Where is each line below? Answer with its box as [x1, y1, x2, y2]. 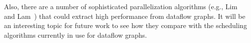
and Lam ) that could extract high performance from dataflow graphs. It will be [4, 11, 246, 21]
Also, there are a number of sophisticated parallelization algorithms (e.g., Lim [4, 1, 238, 11]
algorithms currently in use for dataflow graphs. [4, 29, 147, 40]
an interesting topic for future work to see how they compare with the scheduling [4, 20, 247, 30]
